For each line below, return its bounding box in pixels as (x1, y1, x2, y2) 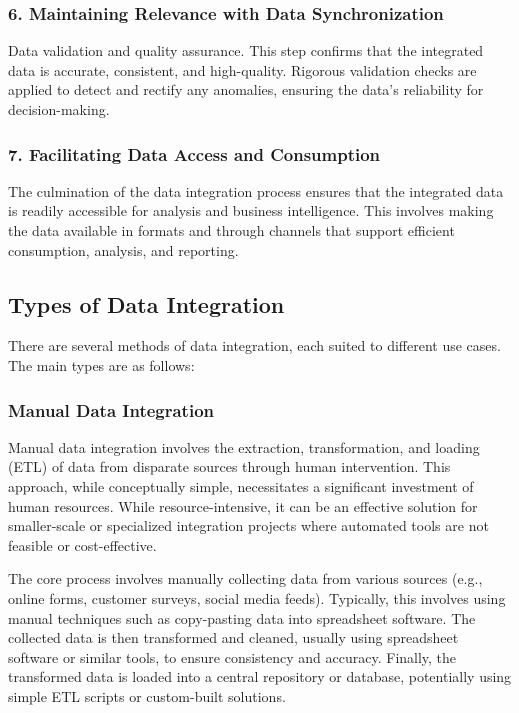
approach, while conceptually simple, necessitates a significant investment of (8, 475, 474, 496)
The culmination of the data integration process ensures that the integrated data (8, 180, 504, 201)
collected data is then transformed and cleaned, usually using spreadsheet (8, 627, 459, 648)
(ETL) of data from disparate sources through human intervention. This (8, 456, 451, 477)
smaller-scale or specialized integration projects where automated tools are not (8, 515, 489, 536)
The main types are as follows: (8, 354, 195, 375)
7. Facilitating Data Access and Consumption (8, 141, 381, 166)
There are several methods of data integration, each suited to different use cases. (8, 335, 501, 356)
